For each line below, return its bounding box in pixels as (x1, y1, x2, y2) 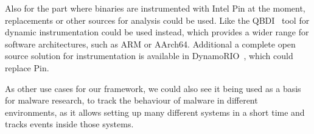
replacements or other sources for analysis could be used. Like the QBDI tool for (5, 13, 310, 26)
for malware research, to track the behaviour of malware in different (5, 94, 258, 107)
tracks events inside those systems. (5, 118, 134, 130)
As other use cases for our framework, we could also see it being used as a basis (5, 82, 301, 94)
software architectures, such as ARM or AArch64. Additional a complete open (5, 37, 296, 50)
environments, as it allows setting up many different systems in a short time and (5, 105, 305, 118)
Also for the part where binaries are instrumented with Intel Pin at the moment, (5, 2, 305, 14)
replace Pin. (5, 61, 49, 74)
